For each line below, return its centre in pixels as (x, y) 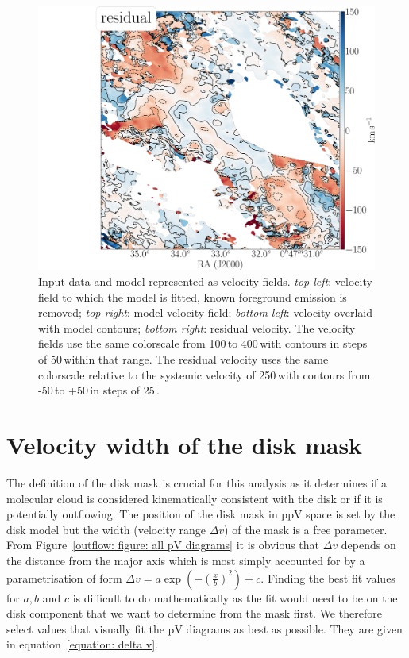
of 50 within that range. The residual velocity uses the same (183, 359)
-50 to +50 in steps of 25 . (99, 390)
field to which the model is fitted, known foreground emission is (193, 296)
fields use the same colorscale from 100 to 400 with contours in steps (203, 343)
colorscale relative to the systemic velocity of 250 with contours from (204, 374)
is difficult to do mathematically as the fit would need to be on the (235, 597)
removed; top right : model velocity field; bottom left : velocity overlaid (205, 312)
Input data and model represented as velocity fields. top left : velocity (205, 281)
